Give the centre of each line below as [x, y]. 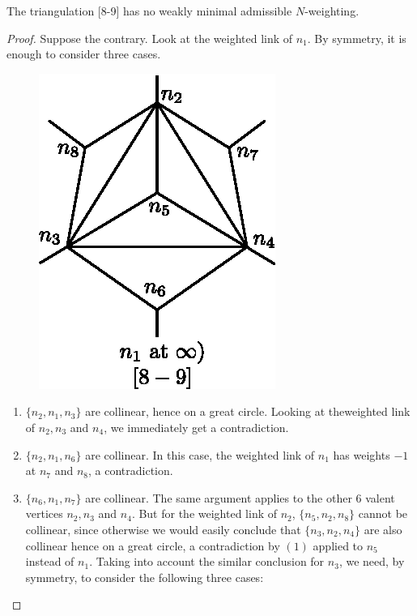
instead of [50, 561]
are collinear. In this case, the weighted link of [200, 454]
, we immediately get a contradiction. [196, 427]
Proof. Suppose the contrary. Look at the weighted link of [150, 38]
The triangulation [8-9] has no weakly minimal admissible [149, 11]
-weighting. [332, 11]
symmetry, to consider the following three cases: [145, 577]
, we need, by [372, 561]
